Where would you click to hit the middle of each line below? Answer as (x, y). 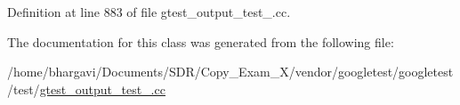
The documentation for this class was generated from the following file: (201, 41)
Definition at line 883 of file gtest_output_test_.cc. (149, 12)
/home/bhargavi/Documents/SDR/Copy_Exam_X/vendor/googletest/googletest (230, 72)
